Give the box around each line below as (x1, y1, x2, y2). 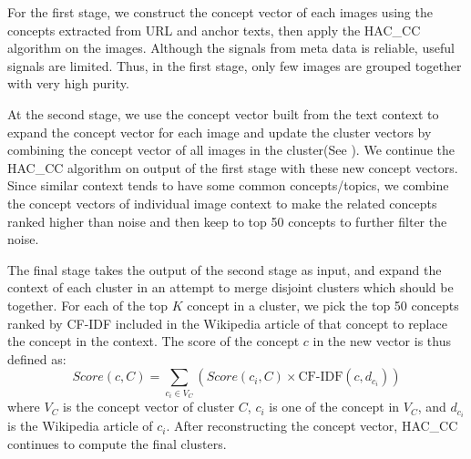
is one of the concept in (269, 397, 400, 416)
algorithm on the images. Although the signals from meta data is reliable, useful (7, 38, 455, 57)
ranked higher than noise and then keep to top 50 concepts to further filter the (7, 211, 447, 230)
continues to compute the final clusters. (7, 433, 227, 453)
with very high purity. (7, 74, 129, 93)
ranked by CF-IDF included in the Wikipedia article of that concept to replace (7, 313, 447, 332)
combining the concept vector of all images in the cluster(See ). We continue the (7, 140, 455, 159)
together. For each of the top (7, 295, 169, 314)
